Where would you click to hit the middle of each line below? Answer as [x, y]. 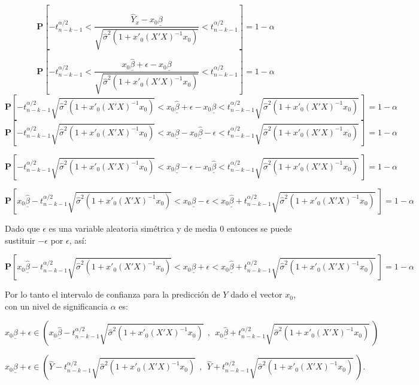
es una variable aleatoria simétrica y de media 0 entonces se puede [170, 228]
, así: [78, 240]
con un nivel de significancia [56, 306]
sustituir [20, 240]
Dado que [22, 228]
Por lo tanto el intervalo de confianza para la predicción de [113, 294]
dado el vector [256, 294]
